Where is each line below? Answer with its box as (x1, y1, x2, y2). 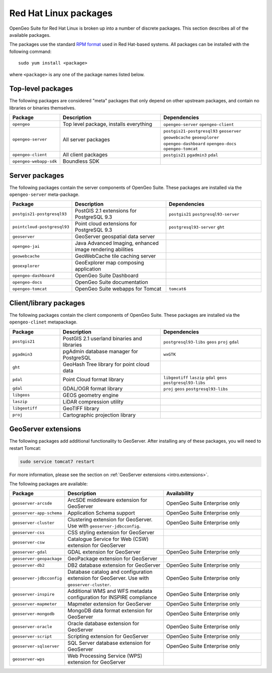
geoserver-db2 (12, 562, 45, 568)
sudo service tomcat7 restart (20, 458, 95, 464)
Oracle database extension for (67, 620, 140, 627)
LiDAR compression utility (62, 398, 124, 405)
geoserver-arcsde (12, 500, 52, 506)
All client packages (62, 151, 108, 158)
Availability (166, 490, 194, 497)
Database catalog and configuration (67, 568, 153, 575)
